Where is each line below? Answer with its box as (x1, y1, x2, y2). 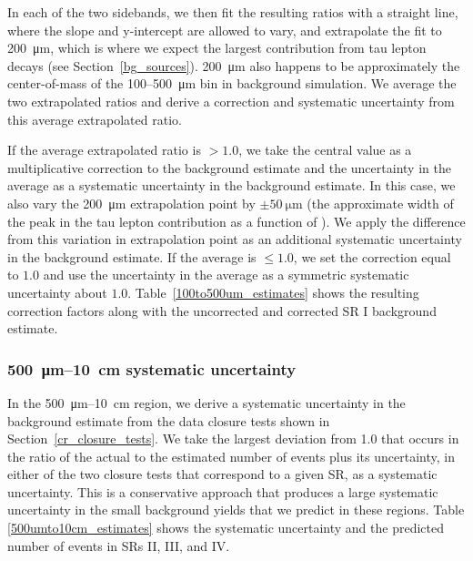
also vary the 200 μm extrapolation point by (7, 193, 256, 212)
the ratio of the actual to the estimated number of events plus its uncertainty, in (7, 446, 455, 465)
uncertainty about (7, 282, 107, 301)
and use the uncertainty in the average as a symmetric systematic (43, 265, 409, 284)
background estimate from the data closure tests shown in (7, 411, 330, 430)
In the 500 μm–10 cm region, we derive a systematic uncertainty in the (7, 393, 406, 412)
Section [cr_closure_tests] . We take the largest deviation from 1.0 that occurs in (7, 429, 459, 448)
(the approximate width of (307, 193, 454, 212)
